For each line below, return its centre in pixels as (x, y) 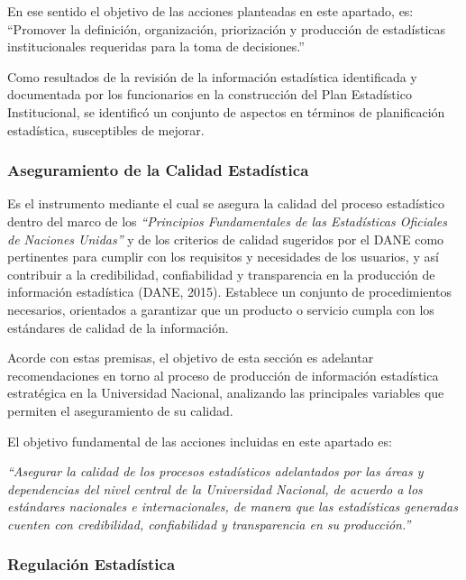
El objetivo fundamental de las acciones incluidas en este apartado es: (200, 441)
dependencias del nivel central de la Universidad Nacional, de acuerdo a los (215, 488)
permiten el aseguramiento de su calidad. (120, 410)
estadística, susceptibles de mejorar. (106, 129)
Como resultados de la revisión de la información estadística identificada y (212, 76)
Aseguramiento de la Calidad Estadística (158, 170)
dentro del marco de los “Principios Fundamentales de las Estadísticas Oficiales (227, 221)
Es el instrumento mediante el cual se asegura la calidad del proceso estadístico (226, 203)
